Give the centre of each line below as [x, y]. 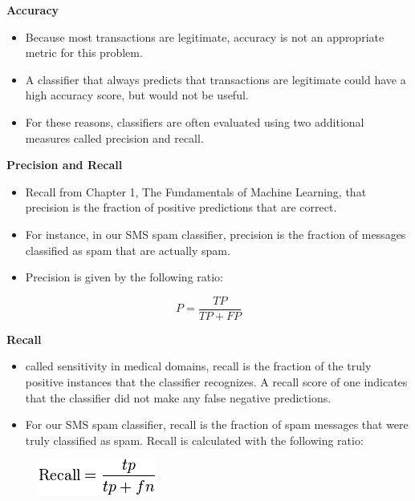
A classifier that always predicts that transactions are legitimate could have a [216, 79]
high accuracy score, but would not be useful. [137, 95]
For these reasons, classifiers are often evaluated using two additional [195, 121]
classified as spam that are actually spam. [128, 250]
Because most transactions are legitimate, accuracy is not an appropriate [205, 36]
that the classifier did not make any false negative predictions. [178, 397]
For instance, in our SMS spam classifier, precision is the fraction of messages [216, 234]
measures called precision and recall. [114, 137]
